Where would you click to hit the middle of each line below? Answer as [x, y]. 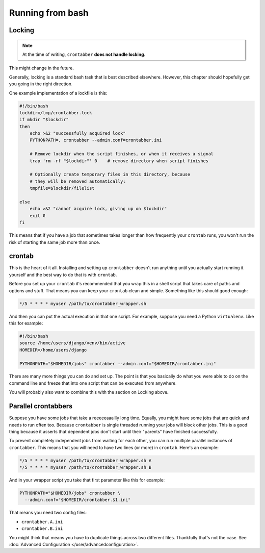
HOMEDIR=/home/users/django [53, 350]
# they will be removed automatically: [78, 181]
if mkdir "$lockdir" [44, 120]
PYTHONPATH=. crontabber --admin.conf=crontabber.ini [96, 140]
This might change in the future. [41, 68]
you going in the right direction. [41, 84]
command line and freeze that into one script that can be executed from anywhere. [93, 383]
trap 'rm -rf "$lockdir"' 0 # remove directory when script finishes [119, 161]
